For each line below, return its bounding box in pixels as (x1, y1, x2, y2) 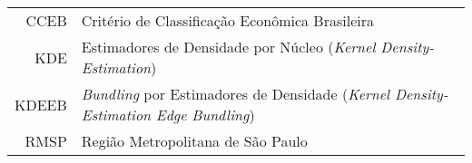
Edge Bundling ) (155, 104, 255, 125)
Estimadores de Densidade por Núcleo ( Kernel (81, 36, 376, 57)
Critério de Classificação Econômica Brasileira (81, 10, 374, 31)
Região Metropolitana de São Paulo (81, 130, 308, 151)
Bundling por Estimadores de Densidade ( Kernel (81, 83, 390, 104)
